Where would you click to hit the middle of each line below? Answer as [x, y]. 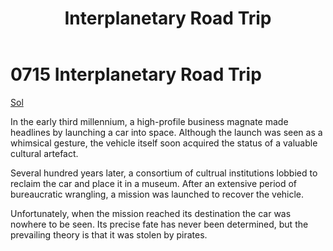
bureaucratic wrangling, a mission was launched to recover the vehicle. [157, 194]
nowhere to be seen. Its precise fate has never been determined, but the [159, 224]
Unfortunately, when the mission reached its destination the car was [151, 213]
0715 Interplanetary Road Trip [136, 74]
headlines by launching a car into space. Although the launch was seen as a [166, 132]
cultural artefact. [44, 153]
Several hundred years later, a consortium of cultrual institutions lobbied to [164, 173]
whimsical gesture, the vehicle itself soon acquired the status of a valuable [164, 143]
